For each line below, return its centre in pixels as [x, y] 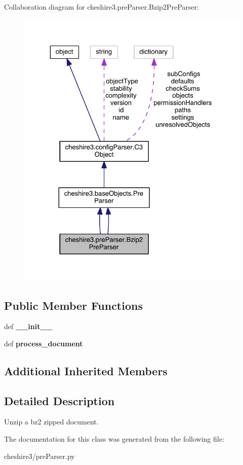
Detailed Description [59, 400]
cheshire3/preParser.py [39, 456]
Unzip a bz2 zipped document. [51, 422]
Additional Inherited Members [86, 370]
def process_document [44, 343]
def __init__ [28, 326]
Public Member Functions [73, 305]
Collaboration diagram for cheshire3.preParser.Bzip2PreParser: [102, 7]
